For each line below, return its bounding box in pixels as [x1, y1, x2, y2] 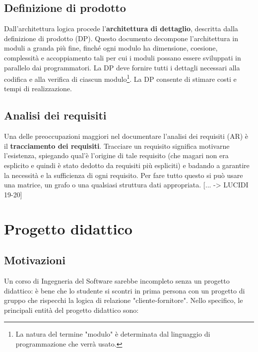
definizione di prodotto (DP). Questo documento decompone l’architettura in [4, 33, 238, 43]
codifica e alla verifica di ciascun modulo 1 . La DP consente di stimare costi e [4, 72, 237, 84]
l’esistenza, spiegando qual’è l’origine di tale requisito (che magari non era [4, 150, 229, 161]
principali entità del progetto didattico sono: [4, 304, 139, 315]
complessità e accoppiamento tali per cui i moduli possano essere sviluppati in [4, 52, 241, 62]
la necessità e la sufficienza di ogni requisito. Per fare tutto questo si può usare [4, 170, 243, 180]
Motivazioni [4, 252, 65, 268]
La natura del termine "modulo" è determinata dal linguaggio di [15, 329, 210, 339]
